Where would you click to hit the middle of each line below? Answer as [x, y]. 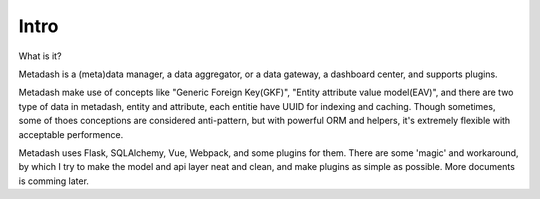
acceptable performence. [71, 134]
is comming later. [54, 181]
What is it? [40, 56]
